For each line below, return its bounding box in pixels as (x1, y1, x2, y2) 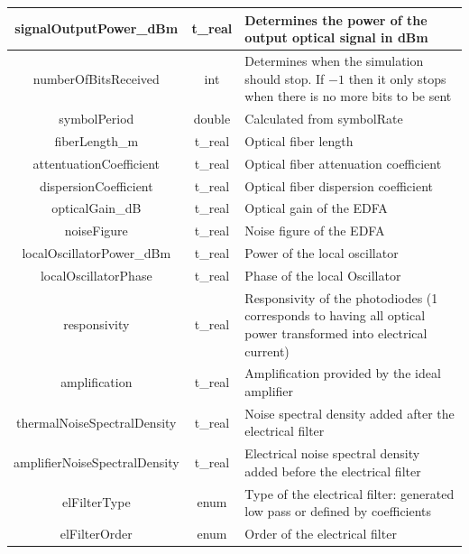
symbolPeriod (59, 108, 134, 127)
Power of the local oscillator (244, 244, 399, 263)
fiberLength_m (54, 131, 139, 150)
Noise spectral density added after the (244, 403, 455, 422)
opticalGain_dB (51, 199, 142, 217)
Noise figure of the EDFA (244, 221, 385, 240)
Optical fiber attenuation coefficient (244, 153, 442, 172)
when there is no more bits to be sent (244, 87, 452, 106)
